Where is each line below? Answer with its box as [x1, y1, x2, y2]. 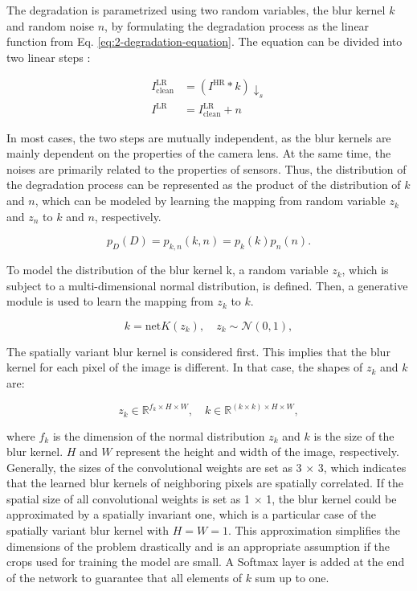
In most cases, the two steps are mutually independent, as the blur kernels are [6, 129, 391, 146]
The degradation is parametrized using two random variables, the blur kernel [6, 2, 386, 18]
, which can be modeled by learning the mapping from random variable [35, 192, 386, 209]
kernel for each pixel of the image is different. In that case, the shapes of [6, 359, 363, 376]
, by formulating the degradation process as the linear [104, 17, 370, 34]
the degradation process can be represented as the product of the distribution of [6, 176, 401, 193]
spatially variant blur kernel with [6, 522, 170, 539]
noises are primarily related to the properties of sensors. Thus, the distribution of [6, 160, 407, 177]
